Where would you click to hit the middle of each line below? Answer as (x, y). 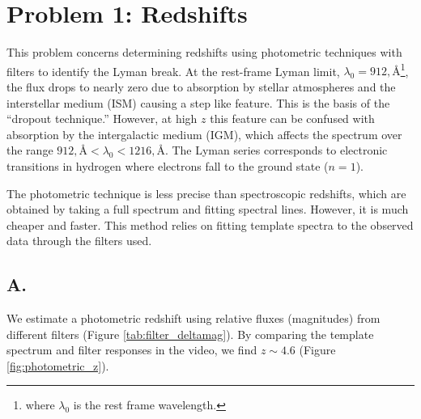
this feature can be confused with (292, 119)
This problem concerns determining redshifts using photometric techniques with (204, 52)
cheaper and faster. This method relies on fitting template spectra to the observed (210, 224)
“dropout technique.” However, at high (102, 119)
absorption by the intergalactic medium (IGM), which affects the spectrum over (204, 134)
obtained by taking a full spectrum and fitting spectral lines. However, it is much (208, 209)
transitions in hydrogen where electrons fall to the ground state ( (168, 165)
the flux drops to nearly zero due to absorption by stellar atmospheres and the (201, 86)
